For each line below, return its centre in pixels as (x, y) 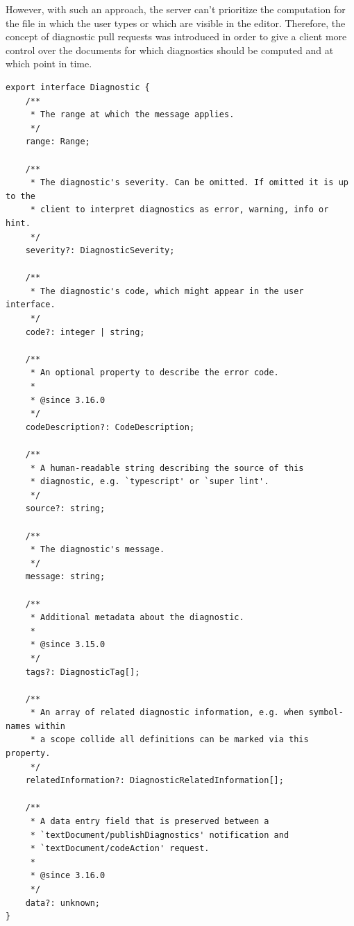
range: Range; (58, 142)
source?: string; (65, 509)
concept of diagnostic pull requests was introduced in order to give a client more (176, 36)
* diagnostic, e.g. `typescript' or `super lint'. (150, 482)
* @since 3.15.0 (68, 645)
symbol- (326, 713)
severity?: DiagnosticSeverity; (100, 251)
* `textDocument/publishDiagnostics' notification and (160, 835)
